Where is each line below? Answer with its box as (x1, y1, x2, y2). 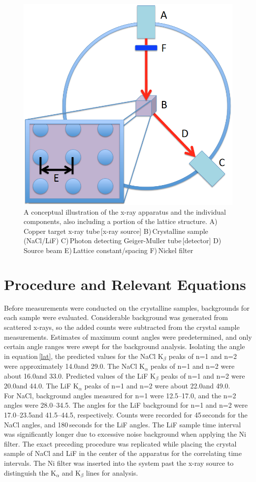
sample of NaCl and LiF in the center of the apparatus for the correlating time (4, 448, 242, 458)
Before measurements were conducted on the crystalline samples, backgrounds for (4, 302, 250, 313)
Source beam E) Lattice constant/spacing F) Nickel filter (24, 245, 193, 256)
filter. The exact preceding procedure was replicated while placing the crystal (4, 438, 237, 449)
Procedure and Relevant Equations (4, 274, 246, 294)
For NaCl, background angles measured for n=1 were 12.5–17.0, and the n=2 (4, 390, 236, 400)
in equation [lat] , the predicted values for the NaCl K (4, 351, 163, 361)
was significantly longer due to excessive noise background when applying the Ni (4, 429, 247, 439)
